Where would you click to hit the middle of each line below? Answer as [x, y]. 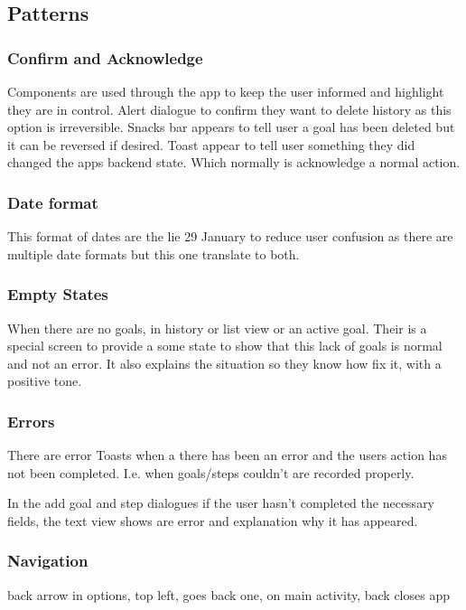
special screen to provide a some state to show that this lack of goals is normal [225, 346]
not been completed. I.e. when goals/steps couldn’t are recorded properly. [211, 472]
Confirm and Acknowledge [105, 57]
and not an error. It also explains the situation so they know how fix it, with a [224, 363]
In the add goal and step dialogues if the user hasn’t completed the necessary [221, 503]
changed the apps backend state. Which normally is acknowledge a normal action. [234, 162]
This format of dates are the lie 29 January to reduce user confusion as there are [230, 236]
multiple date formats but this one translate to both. [154, 253]
